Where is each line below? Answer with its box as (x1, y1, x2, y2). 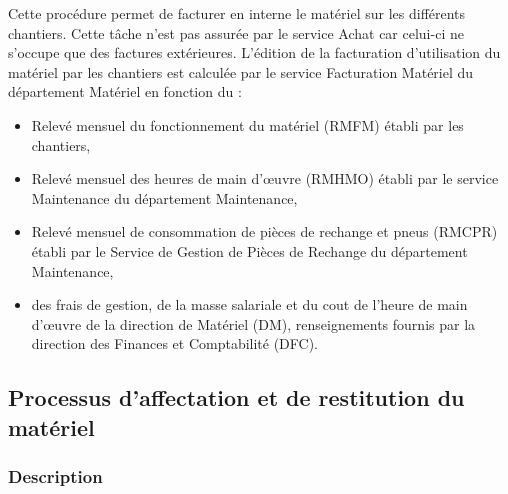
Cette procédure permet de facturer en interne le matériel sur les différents (8, 3, 466, 23)
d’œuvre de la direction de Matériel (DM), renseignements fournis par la (31, 313, 476, 334)
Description (8, 464, 103, 488)
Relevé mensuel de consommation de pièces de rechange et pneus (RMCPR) (31, 221, 498, 242)
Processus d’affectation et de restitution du (8, 382, 465, 413)
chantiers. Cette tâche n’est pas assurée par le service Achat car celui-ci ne (8, 22, 464, 43)
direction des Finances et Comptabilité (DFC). (31, 333, 319, 354)
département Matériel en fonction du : (8, 81, 242, 102)
